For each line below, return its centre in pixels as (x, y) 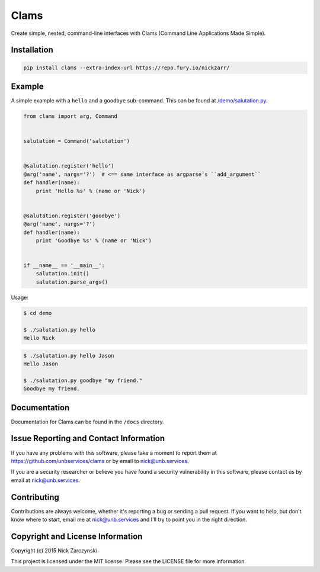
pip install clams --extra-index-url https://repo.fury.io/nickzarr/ (127, 68)
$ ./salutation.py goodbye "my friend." (83, 380)
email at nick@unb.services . (45, 480)
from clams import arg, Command (71, 116)
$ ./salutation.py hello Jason (69, 356)
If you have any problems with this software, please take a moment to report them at (114, 452)
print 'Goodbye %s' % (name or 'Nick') (94, 240)
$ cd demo (38, 313)
